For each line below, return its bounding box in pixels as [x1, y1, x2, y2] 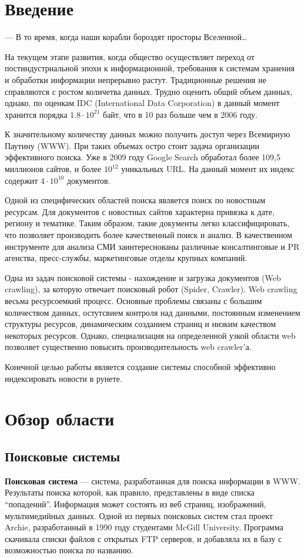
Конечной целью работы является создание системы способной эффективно [5, 360, 276, 372]
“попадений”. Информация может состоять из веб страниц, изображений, [5, 497, 266, 510]
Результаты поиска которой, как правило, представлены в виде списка [5, 486, 255, 498]
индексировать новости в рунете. [5, 372, 122, 384]
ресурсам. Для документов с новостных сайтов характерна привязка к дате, [5, 205, 275, 217]
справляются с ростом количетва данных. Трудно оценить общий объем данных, [5, 85, 293, 97]
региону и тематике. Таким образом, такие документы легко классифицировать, [5, 217, 290, 229]
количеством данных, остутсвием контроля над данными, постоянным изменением [5, 306, 300, 318]
